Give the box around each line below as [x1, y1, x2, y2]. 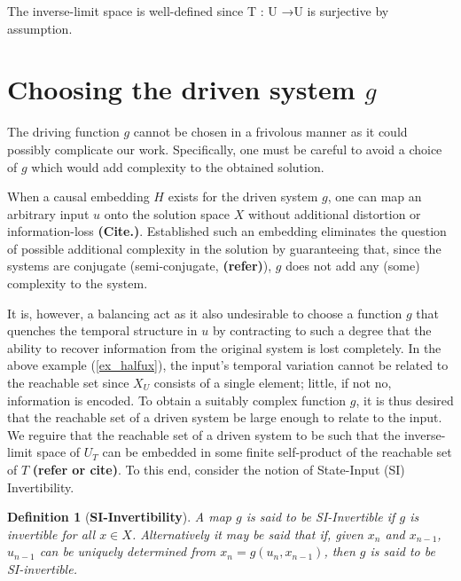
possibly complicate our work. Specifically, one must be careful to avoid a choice [7, 139, 442, 158]
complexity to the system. [7, 274, 148, 293]
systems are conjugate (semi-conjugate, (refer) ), [7, 256, 272, 275]
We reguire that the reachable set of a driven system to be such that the [7, 425, 401, 444]
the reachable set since [7, 373, 129, 392]
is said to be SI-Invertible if [246, 507, 395, 526]
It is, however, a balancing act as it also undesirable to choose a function [7, 303, 402, 322]
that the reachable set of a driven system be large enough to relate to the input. [7, 408, 442, 427]
